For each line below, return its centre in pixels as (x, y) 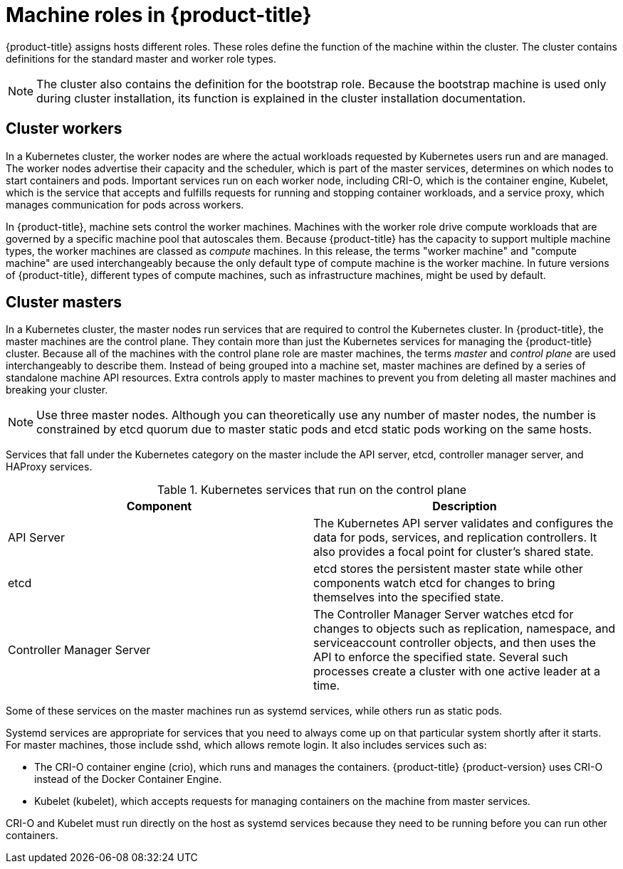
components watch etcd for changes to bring (434, 583)
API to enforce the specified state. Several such (441, 657)
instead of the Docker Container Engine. (128, 779)
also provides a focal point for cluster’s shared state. (454, 552)
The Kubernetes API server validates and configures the (464, 523)
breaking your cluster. (57, 390)
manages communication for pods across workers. (125, 204)
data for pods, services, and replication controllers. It (455, 538)
